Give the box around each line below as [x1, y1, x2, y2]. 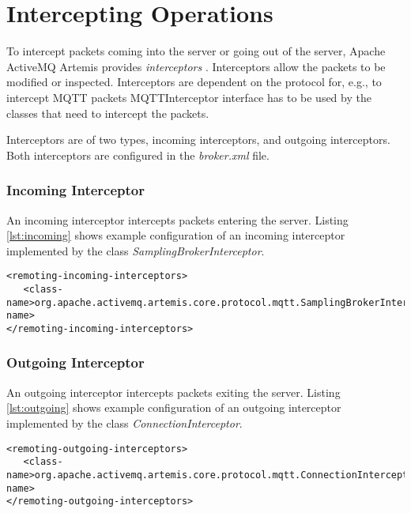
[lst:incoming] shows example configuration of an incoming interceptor [6, 227, 345, 243]
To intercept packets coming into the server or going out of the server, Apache [6, 43, 386, 59]
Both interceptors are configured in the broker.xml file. [6, 146, 270, 163]
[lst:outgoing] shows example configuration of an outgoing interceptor [6, 399, 341, 416]
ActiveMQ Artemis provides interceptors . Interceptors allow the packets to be [6, 58, 386, 74]
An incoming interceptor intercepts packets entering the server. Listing [6, 211, 349, 228]
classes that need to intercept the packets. [6, 104, 209, 121]
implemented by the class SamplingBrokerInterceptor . [6, 242, 265, 258]
